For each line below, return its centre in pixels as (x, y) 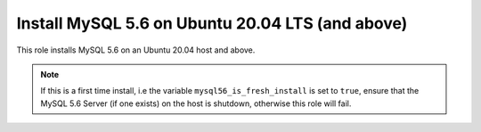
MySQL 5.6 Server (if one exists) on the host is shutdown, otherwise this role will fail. (196, 103)
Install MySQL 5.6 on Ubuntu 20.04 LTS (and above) (212, 23)
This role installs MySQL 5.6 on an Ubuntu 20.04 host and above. (136, 50)
